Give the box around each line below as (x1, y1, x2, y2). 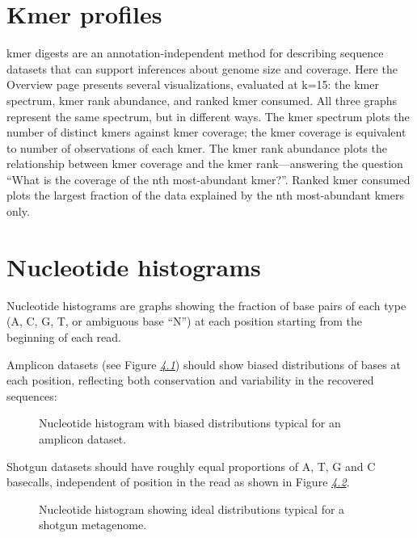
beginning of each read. (6, 328, 122, 345)
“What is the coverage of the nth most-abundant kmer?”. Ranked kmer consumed (6, 170, 411, 187)
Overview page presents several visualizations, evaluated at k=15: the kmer (6, 76, 379, 93)
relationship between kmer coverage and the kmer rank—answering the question (6, 155, 403, 172)
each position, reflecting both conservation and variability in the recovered (6, 372, 374, 389)
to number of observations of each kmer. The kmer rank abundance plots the (6, 139, 387, 156)
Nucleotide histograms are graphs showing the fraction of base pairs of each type (6, 296, 406, 313)
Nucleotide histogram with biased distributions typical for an (39, 414, 341, 431)
